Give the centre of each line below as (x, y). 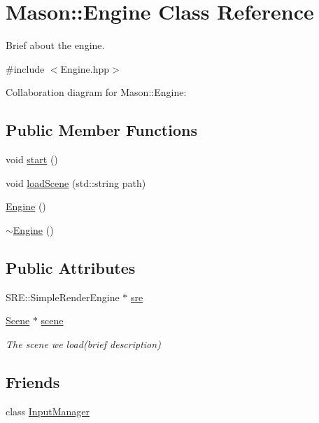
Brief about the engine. (55, 45)
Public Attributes (71, 267)
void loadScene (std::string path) (76, 182)
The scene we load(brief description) (83, 344)
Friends (33, 381)
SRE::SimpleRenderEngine (63, 297)
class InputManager (48, 411)
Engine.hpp (85, 68)
